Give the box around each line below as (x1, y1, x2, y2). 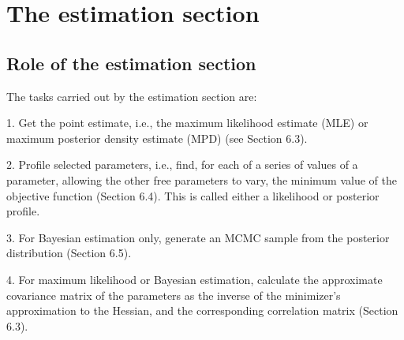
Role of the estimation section (6, 50, 256, 75)
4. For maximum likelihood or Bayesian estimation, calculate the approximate (6, 271, 383, 287)
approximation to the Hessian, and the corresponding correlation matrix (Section (6, 302, 398, 319)
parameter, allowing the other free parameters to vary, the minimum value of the (6, 171, 397, 188)
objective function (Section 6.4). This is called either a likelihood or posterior (6, 187, 380, 204)
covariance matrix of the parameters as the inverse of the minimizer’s (6, 286, 341, 303)
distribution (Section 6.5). (6, 245, 132, 261)
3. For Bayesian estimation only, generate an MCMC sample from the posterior (6, 229, 390, 245)
